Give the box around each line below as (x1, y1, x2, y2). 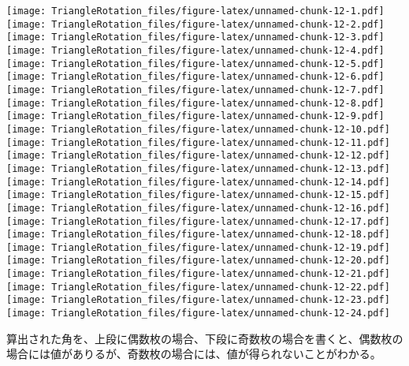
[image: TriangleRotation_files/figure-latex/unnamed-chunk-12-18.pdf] (6, 229, 390, 241)
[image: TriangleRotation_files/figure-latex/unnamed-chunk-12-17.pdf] (6, 215, 390, 227)
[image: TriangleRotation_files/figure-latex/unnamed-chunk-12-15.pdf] (6, 189, 390, 201)
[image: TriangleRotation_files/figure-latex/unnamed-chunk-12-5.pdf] (6, 58, 385, 69)
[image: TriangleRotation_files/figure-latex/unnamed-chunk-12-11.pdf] (6, 136, 390, 148)
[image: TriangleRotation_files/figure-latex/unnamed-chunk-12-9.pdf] (6, 110, 385, 122)
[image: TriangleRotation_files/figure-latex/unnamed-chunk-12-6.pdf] (6, 71, 385, 83)
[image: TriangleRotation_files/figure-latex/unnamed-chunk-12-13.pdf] (6, 162, 390, 174)
